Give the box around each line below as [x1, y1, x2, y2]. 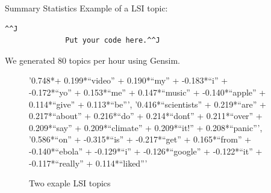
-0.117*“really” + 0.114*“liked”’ [29, 156, 148, 169]
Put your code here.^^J [65, 36, 160, 45]
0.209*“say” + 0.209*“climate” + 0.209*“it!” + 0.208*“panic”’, [29, 121, 263, 133]
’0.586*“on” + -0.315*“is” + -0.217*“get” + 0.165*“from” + [29, 133, 252, 146]
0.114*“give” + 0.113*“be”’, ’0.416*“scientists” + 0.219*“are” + [29, 97, 266, 110]
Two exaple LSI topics [29, 177, 111, 189]
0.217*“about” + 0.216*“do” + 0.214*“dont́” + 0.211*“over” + [29, 109, 263, 122]
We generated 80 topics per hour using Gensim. [5, 54, 180, 66]
